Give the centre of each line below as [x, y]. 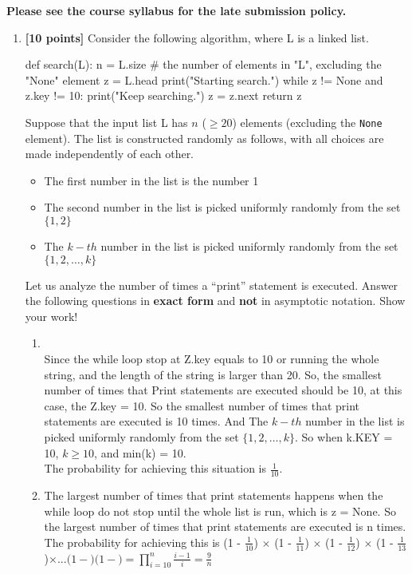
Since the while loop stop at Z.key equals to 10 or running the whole [212, 358]
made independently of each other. [110, 154]
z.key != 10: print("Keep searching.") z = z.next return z [163, 95]
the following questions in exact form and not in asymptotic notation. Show [215, 301]
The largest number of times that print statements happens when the [214, 495]
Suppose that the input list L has [106, 122]
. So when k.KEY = [344, 436]
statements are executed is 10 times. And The [156, 421]
